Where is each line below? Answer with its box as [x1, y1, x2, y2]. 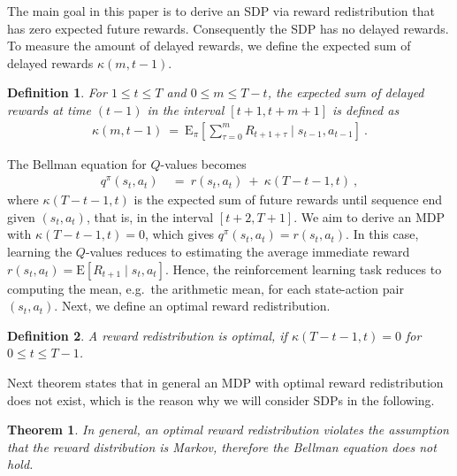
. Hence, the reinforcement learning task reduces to [165, 259, 442, 278]
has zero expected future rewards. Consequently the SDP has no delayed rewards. [7, 19, 449, 37]
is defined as [331, 100, 400, 119]
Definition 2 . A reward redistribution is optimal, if [7, 326, 287, 344]
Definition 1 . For [7, 83, 107, 102]
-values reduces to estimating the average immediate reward [85, 242, 410, 260]
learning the [7, 242, 72, 260]
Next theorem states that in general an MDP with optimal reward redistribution [7, 372, 444, 391]
